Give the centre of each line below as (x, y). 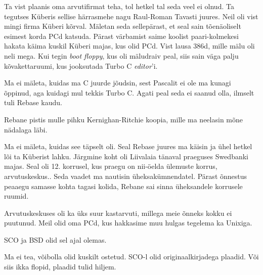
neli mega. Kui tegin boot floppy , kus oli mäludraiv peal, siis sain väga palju (121, 55)
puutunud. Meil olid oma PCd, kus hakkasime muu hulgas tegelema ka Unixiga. (128, 223)
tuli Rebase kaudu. (33, 102)
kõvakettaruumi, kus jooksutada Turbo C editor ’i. (81, 65)
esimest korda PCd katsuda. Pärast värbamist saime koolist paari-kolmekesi (121, 36)
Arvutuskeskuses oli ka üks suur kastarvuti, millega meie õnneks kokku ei (118, 213)
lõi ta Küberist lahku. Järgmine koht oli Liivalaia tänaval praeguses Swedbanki (126, 156)
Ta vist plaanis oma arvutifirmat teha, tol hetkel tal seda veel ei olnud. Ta (119, 6)
